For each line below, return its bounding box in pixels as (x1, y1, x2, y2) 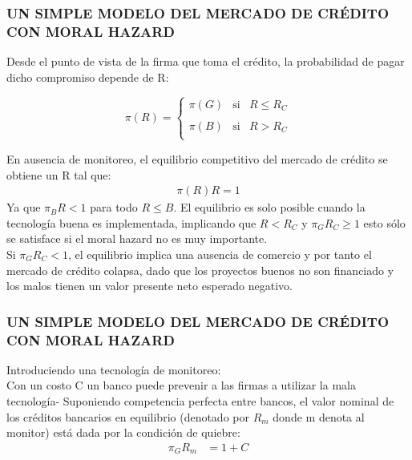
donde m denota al (273, 408, 365, 425)
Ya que (6, 199, 41, 216)
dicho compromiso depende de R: (6, 68, 169, 85)
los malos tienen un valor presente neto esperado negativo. (6, 277, 293, 294)
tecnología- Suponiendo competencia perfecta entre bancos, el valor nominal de (6, 393, 394, 410)
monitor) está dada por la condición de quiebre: (6, 424, 240, 441)
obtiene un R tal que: (6, 166, 111, 183)
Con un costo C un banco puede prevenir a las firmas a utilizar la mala (6, 377, 356, 393)
